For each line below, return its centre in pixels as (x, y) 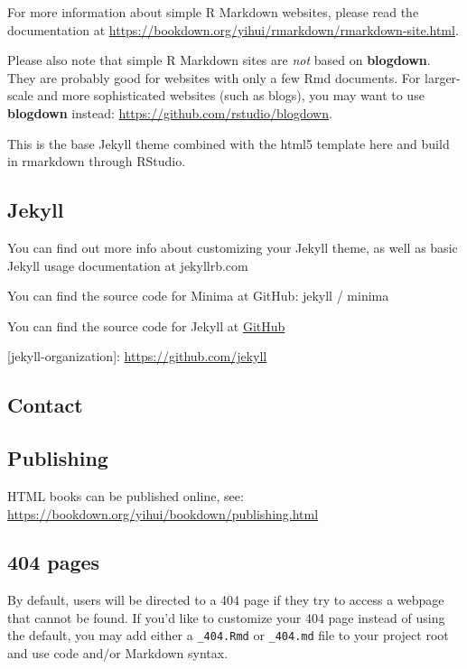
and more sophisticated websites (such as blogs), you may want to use (231, 95)
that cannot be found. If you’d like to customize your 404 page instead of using (226, 617)
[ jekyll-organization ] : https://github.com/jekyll (137, 356)
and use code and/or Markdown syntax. (118, 653)
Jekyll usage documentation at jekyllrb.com (128, 265)
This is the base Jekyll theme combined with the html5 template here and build (229, 143)
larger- (442, 77)
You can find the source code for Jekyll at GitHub (146, 325)
